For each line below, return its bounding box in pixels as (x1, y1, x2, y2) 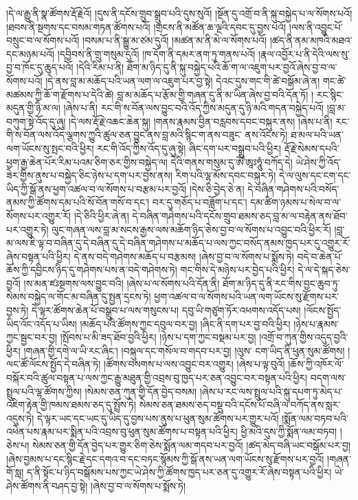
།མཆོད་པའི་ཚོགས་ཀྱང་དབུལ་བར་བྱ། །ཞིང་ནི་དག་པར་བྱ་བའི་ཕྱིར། (80, 316, 291, 331)
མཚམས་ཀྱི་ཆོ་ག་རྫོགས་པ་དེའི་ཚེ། (6, 87, 114, 101)
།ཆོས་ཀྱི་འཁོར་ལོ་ (288, 357, 344, 371)
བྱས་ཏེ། (6, 303, 29, 317)
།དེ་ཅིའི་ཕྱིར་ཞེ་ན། (74, 208, 129, 222)
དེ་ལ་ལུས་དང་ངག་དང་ (279, 168, 351, 183)
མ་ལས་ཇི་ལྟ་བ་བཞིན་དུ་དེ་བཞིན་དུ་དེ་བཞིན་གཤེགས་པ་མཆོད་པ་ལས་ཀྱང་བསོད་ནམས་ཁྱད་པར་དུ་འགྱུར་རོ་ (6, 236, 350, 250)
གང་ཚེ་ (322, 73, 346, 87)
